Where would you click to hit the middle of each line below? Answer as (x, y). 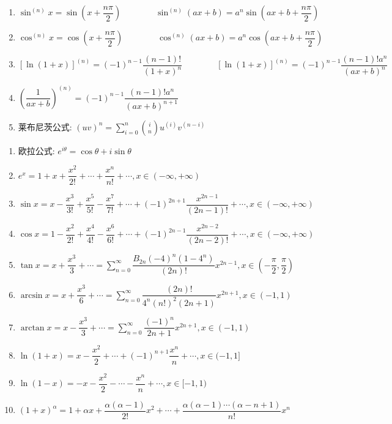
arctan (32, 328)
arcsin (31, 295)
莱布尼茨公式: (45, 126)
